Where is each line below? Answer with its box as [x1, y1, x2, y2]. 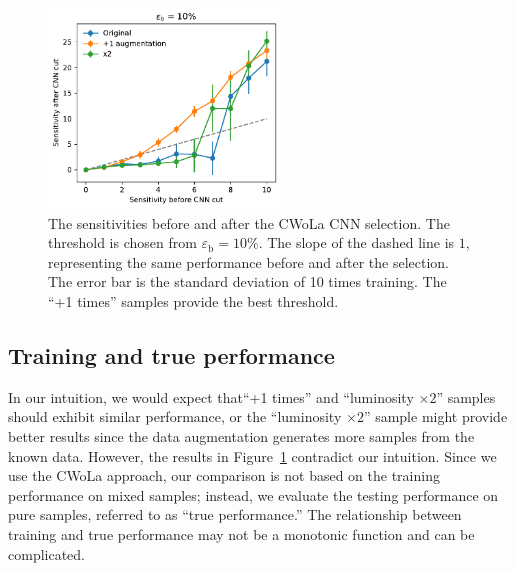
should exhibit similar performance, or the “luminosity [8, 406, 342, 427]
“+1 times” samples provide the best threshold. [48, 290, 339, 311]
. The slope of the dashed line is [258, 232, 455, 253]
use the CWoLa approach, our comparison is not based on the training [8, 465, 440, 486]
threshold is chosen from [48, 232, 197, 253]
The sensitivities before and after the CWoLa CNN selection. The [48, 212, 450, 233]
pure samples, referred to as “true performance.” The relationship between [8, 504, 462, 525]
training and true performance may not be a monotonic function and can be [8, 523, 475, 544]
